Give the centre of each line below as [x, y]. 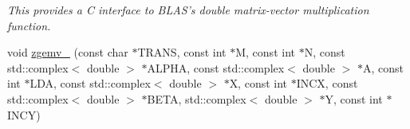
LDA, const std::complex [90, 83]
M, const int [265, 52]
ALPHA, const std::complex [216, 67]
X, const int [258, 83]
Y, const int [354, 98]
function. [29, 25]
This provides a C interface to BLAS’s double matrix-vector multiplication [188, 10]
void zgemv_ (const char [68, 52]
